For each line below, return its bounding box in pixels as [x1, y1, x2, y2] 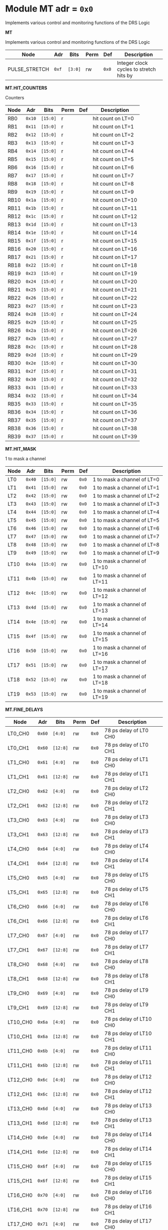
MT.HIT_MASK [5, 446, 36, 452]
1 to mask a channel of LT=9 [92, 549, 160, 556]
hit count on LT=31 [92, 367, 137, 374]
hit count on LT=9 [92, 188, 134, 195]
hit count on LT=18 [92, 261, 137, 268]
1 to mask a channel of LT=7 [92, 533, 160, 540]
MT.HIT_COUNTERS [5, 85, 47, 91]
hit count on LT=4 [92, 148, 134, 155]
